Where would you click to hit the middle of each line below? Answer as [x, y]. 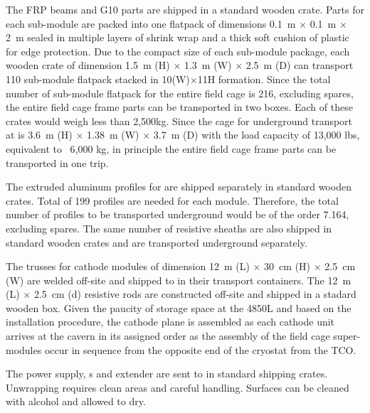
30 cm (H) [287, 266]
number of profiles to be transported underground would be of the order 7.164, [178, 214]
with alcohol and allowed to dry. [76, 401]
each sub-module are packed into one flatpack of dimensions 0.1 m [151, 23]
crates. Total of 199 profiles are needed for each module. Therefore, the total [172, 200]
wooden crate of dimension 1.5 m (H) [88, 65]
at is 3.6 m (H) [39, 135]
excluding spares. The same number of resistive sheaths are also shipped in [169, 228]
